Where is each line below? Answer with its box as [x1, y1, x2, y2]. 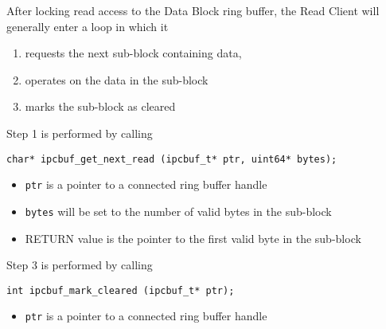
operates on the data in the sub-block [25, 71, 209, 88]
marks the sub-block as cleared [25, 98, 176, 115]
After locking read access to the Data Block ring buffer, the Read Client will [6, 2, 380, 18]
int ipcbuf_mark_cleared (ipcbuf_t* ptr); [6, 284, 235, 296]
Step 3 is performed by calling [6, 257, 153, 273]
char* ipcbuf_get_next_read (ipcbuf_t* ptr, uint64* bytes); [6, 153, 337, 165]
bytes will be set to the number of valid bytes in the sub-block [25, 202, 332, 219]
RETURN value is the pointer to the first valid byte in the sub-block [25, 229, 361, 246]
